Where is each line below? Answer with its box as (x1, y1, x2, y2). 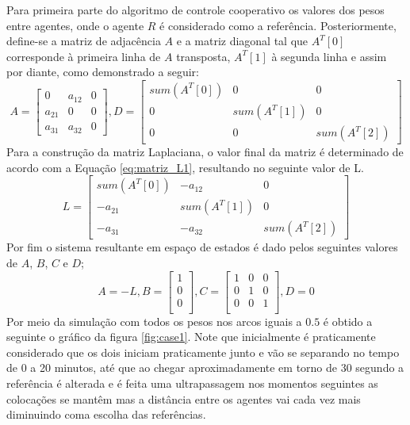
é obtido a (323, 312, 373, 329)
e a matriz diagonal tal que (176, 33, 308, 49)
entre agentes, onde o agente (6, 17, 144, 33)
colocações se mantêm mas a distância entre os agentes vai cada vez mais (6, 390, 361, 407)
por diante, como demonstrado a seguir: (6, 63, 199, 80)
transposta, (176, 48, 231, 64)
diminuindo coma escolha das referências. (6, 406, 206, 423)
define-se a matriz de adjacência (6, 33, 161, 49)
